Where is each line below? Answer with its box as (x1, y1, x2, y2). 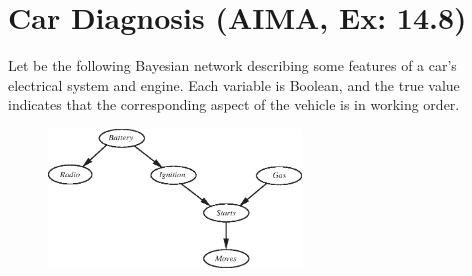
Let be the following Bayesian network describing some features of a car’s (8, 55, 457, 76)
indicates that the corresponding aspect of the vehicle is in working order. (8, 94, 460, 115)
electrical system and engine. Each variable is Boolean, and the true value (8, 74, 460, 95)
